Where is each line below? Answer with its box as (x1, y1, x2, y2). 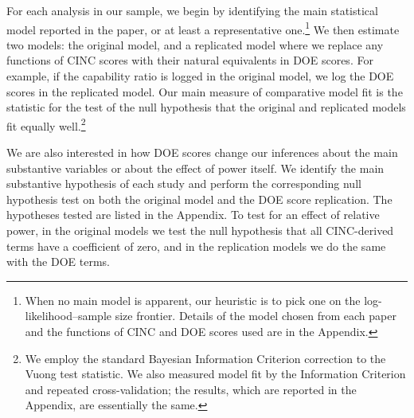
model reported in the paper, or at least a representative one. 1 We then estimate (6, 18, 400, 37)
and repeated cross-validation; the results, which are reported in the (25, 381, 357, 397)
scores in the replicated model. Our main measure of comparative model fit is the (6, 83, 403, 100)
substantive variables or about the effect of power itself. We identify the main (6, 159, 385, 176)
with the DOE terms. (6, 253, 111, 270)
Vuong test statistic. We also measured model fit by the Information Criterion (25, 365, 406, 382)
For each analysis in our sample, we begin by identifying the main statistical (6, 2, 378, 18)
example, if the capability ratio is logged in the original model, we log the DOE (6, 68, 394, 84)
